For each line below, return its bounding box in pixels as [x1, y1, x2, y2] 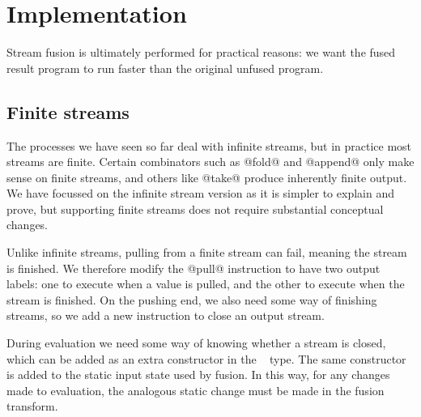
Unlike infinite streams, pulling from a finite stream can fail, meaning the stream [6, 244, 407, 261]
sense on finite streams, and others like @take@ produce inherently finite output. [6, 168, 407, 185]
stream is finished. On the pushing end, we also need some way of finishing [6, 291, 377, 308]
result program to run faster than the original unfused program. [6, 59, 324, 76]
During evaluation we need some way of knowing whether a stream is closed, [6, 334, 386, 351]
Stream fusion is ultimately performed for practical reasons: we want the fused [6, 44, 396, 61]
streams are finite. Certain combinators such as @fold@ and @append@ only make [6, 153, 415, 170]
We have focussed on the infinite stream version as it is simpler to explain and [6, 185, 394, 202]
